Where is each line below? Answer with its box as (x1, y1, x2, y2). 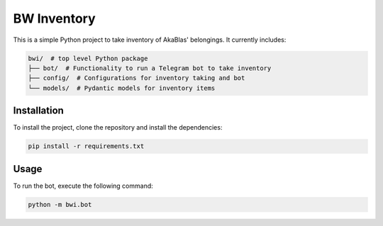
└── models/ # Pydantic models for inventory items (28, 84, 216, 92)
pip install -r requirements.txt (28, 142, 145, 150)
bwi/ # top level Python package (28, 54, 148, 62)
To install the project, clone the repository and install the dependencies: (13, 123, 223, 132)
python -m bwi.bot (28, 200, 92, 208)
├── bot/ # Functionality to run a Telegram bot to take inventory (28, 64, 272, 72)
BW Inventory (13, 11, 96, 26)
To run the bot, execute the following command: (13, 181, 154, 190)
